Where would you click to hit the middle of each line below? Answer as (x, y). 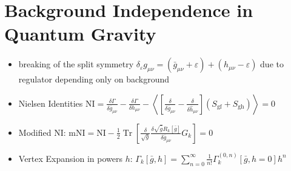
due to (272, 64)
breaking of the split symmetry (76, 64)
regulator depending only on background (94, 79)
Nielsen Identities (51, 103)
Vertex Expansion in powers (70, 158)
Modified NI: (42, 132)
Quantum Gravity (80, 34)
